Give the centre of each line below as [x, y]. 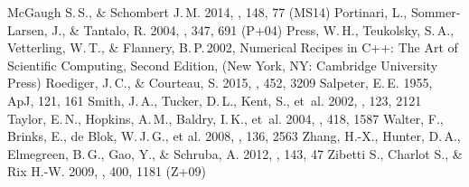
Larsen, [28, 29]
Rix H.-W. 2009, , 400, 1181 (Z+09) [107, 171]
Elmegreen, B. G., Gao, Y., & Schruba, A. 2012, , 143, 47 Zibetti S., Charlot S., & [235, 153]
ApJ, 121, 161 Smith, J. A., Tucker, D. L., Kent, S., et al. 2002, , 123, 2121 [215, 100]
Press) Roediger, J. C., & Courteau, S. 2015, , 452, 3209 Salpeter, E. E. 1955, [220, 83]
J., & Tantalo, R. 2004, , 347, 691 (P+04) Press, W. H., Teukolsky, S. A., [253, 29]
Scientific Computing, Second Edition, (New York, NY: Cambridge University [223, 65]
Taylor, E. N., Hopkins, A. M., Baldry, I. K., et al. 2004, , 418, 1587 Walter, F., [225, 118]
